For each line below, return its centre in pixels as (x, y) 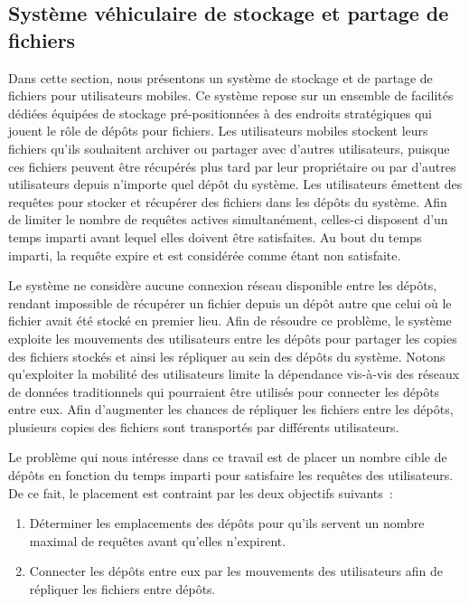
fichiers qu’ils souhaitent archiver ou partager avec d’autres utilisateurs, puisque (229, 148)
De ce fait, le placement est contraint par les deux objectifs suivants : (201, 492)
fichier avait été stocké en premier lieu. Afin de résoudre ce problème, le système (230, 321)
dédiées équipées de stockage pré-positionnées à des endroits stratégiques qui (220, 113)
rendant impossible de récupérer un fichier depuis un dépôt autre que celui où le (230, 302)
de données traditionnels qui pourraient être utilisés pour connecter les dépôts (224, 391)
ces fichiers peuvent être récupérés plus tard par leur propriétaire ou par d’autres (232, 166)
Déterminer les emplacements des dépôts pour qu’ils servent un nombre (227, 523)
